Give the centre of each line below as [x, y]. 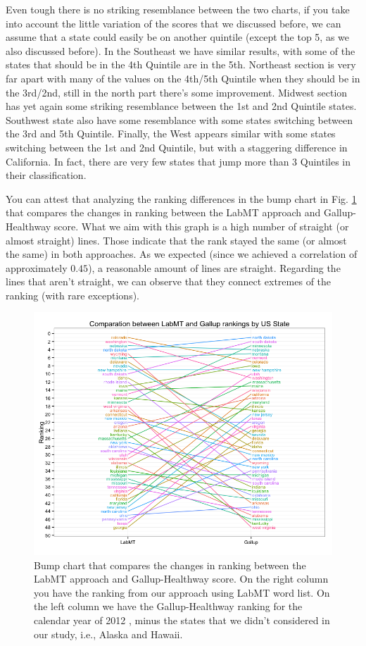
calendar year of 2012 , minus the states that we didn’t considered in [182, 620]
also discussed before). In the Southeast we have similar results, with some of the [181, 50]
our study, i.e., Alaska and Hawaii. [108, 634]
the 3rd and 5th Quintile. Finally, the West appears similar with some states [171, 133]
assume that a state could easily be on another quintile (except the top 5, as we [178, 37]
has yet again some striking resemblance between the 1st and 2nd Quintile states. [181, 106]
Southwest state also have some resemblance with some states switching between [179, 119]
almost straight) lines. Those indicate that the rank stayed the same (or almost [176, 240]
